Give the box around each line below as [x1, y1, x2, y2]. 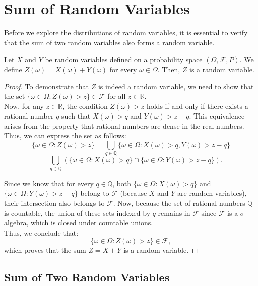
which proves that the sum [4, 245, 86, 255]
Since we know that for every [4, 178, 94, 188]
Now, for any [4, 100, 44, 111]
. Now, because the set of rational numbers [113, 197, 245, 208]
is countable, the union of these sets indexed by [4, 207, 151, 218]
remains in [158, 207, 190, 218]
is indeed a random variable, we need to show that [98, 81, 254, 91]
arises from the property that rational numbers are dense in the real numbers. [4, 120, 244, 131]
